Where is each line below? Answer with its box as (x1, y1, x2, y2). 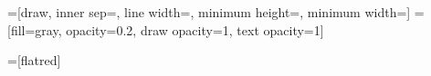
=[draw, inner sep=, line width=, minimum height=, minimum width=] (7, 3, 411, 21)
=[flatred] (7, 51, 61, 70)
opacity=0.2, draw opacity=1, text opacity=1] (66, 20, 324, 39)
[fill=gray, (7, 20, 62, 39)
